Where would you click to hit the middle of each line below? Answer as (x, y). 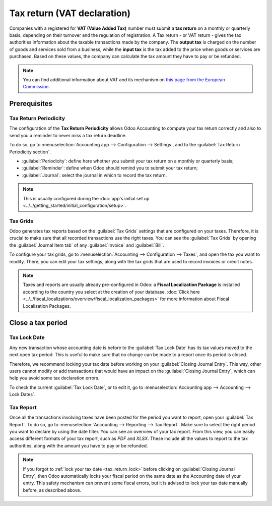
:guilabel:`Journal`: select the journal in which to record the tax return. (94, 175)
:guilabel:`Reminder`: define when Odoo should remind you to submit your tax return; (110, 168)
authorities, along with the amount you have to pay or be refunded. (79, 445)
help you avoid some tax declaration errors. (54, 378)
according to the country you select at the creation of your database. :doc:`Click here (111, 292)
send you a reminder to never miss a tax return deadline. (68, 135)
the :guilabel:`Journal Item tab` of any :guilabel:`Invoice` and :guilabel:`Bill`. (87, 245)
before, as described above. (52, 490)
